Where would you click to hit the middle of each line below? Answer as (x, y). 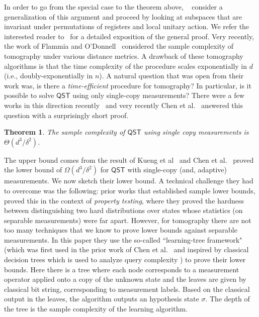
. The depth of (228, 299)
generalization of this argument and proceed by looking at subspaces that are (123, 16)
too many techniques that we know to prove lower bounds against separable (121, 230)
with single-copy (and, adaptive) (177, 170)
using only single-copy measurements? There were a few (158, 95)
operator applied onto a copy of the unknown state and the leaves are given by (125, 279)
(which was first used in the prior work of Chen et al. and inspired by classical (126, 249)
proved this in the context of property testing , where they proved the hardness (124, 200)
